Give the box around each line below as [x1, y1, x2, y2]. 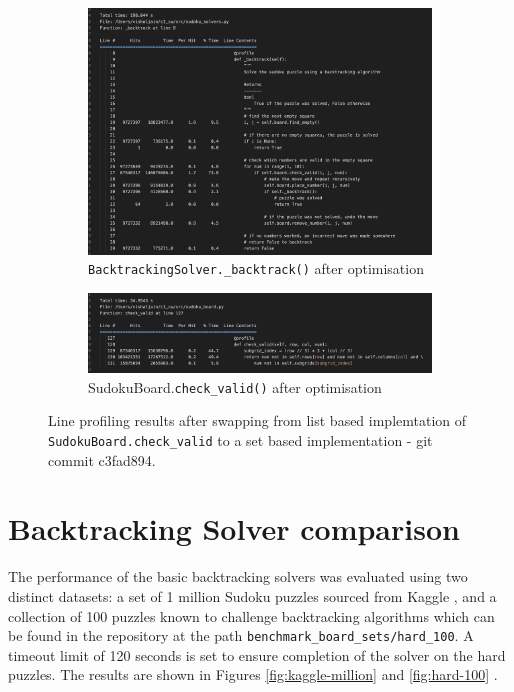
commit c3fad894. [48, 449, 156, 470]
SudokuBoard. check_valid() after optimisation [88, 376, 382, 397]
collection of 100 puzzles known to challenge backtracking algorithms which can [8, 605, 495, 626]
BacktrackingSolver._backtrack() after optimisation [88, 258, 424, 279]
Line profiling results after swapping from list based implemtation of [48, 410, 467, 431]
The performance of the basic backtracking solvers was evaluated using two [8, 566, 468, 587]
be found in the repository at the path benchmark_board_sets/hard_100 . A [8, 625, 474, 646]
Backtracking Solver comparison [8, 508, 460, 549]
